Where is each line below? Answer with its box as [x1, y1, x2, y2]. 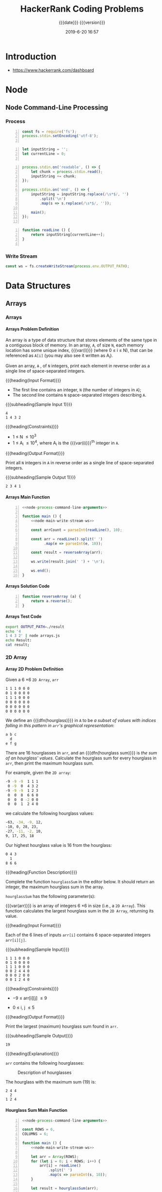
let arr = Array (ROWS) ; [31, 1154, 79, 1159]
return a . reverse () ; [31, 598, 72, 603]
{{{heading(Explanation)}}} [5, 1051, 59, 1057]
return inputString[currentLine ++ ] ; [31, 232, 105, 237]
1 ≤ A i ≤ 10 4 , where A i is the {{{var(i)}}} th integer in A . [12, 439, 119, 447]
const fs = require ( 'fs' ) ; [22, 129, 77, 134]
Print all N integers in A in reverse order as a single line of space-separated [5, 460, 154, 466]
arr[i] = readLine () [39, 1163, 81, 1168]
